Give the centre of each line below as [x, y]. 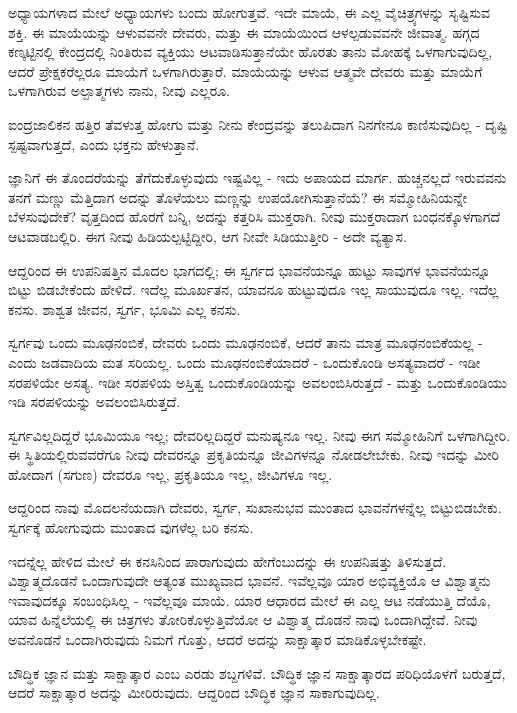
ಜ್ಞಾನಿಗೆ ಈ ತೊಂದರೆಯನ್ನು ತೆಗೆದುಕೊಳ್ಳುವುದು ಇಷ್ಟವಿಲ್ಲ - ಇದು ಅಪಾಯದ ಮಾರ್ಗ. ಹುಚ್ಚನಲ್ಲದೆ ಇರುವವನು [257, 177]
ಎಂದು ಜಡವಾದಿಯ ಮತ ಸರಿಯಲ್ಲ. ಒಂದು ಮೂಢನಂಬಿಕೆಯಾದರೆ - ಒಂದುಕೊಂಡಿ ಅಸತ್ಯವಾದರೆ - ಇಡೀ [244, 361]
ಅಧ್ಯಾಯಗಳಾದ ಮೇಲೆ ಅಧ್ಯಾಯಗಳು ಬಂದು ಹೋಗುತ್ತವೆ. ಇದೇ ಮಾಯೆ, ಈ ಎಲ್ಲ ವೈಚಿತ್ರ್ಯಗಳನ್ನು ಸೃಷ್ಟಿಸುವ [249, 12]
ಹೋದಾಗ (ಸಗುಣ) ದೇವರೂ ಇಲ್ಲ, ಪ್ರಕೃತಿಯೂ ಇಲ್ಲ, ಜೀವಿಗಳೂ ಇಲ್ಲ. [170, 473]
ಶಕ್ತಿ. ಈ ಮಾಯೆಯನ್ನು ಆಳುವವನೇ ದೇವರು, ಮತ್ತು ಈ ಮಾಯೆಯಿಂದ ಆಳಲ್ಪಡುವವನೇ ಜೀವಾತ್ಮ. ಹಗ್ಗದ [244, 31]
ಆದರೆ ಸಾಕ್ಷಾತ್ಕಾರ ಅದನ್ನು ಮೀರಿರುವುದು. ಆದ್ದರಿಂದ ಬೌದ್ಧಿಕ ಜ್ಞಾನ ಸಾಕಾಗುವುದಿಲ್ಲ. [194, 692]
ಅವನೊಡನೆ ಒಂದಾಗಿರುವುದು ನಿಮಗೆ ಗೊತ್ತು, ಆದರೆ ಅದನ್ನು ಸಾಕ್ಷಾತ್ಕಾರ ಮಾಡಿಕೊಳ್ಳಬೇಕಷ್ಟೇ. [217, 639]
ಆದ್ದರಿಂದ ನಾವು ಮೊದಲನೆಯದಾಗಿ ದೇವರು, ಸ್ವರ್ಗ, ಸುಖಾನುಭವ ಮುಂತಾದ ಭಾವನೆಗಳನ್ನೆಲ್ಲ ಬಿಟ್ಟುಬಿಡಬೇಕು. [255, 507]
